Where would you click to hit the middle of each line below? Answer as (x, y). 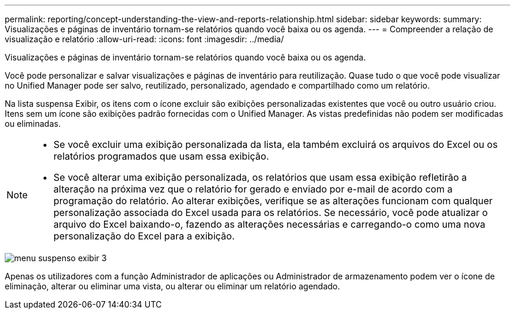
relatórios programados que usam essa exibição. (161, 156)
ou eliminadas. (33, 124)
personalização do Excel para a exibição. (144, 236)
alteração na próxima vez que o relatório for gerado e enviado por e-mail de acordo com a (253, 189)
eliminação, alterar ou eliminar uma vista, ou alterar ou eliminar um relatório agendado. (173, 286)
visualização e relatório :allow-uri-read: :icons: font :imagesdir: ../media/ (144, 39)
